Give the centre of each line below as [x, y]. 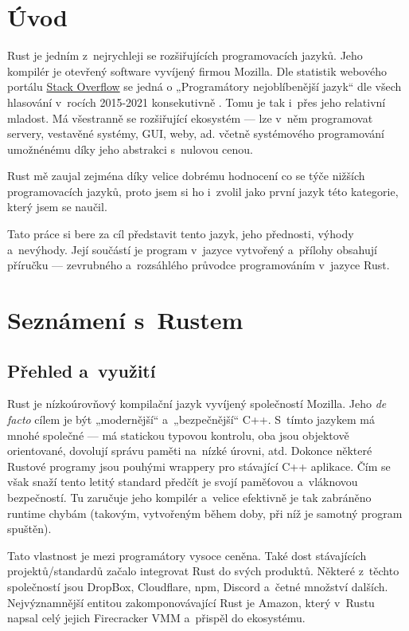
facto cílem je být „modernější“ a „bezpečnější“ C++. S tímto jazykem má [191, 419]
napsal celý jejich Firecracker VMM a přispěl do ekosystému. [156, 618]
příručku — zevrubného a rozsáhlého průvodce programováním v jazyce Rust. [199, 265]
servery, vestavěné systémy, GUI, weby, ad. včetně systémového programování [196, 133]
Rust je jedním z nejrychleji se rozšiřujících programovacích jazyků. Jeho [185, 55]
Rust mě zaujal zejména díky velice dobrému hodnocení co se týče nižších [186, 176]
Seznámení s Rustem [125, 320]
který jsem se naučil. [57, 207]
